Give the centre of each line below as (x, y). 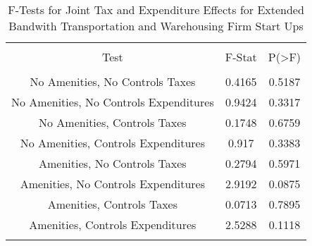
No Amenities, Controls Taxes (113, 122)
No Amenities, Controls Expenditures (113, 143)
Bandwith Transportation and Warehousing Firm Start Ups (156, 26)
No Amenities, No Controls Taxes (113, 81)
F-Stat (241, 57)
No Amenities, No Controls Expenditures (113, 102)
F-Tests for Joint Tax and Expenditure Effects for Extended (156, 10)
